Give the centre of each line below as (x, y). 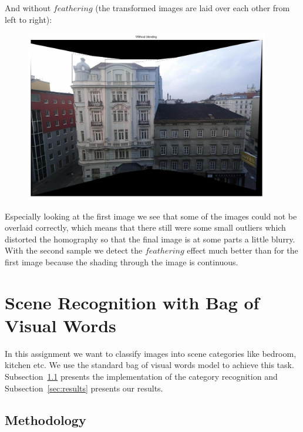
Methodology (46, 419)
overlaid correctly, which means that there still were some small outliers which (145, 227)
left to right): (28, 19)
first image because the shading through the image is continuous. (122, 261)
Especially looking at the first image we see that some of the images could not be (151, 216)
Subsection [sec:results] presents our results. (84, 388)
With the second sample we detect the (74, 250)
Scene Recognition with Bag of (132, 302)
